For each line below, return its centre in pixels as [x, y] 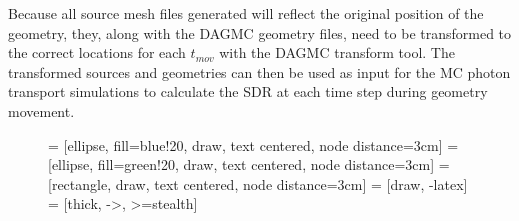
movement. [41, 110]
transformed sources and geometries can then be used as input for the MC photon [259, 71]
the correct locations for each [97, 52]
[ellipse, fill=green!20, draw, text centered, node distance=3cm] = [249, 164]
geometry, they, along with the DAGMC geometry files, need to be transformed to [260, 32]
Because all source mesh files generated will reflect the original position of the [246, 13]
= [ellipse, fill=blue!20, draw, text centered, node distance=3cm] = [253, 144]
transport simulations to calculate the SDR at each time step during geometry [248, 91]
